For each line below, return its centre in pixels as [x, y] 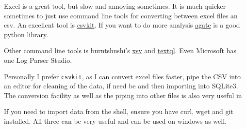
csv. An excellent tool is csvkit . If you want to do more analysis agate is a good [122, 25]
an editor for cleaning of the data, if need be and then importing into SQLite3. [121, 86]
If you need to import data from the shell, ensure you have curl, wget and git [119, 111]
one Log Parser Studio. [38, 60]
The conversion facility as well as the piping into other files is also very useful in [123, 95]
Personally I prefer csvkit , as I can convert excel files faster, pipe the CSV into [123, 76]
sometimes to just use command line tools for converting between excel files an [121, 15]
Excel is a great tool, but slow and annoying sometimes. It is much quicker [115, 6]
